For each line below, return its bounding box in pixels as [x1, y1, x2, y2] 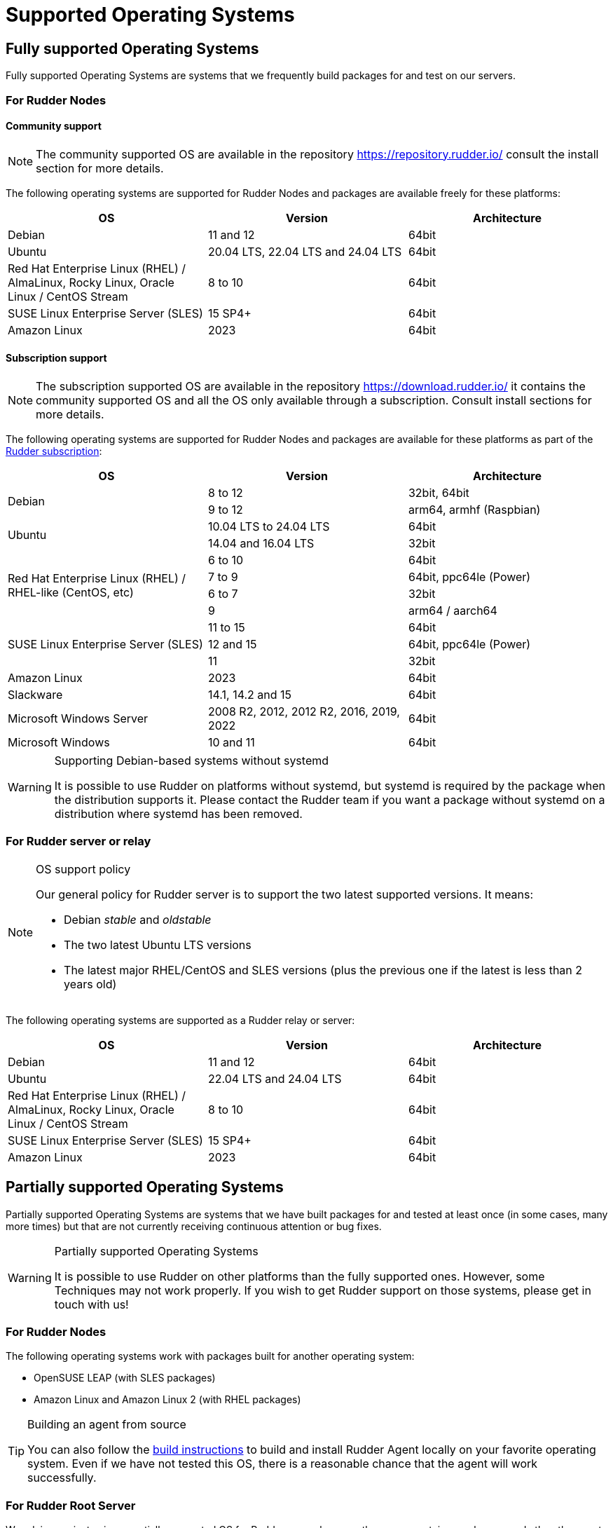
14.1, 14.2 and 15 [207, 687, 292, 702]
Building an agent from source [27, 1417, 186, 1432]
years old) [64, 976, 117, 991]
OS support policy [36, 861, 131, 876]
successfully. [27, 1471, 97, 1485]
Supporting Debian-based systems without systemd [54, 753, 329, 768]
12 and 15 [207, 636, 257, 651]
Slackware [8, 687, 63, 702]
